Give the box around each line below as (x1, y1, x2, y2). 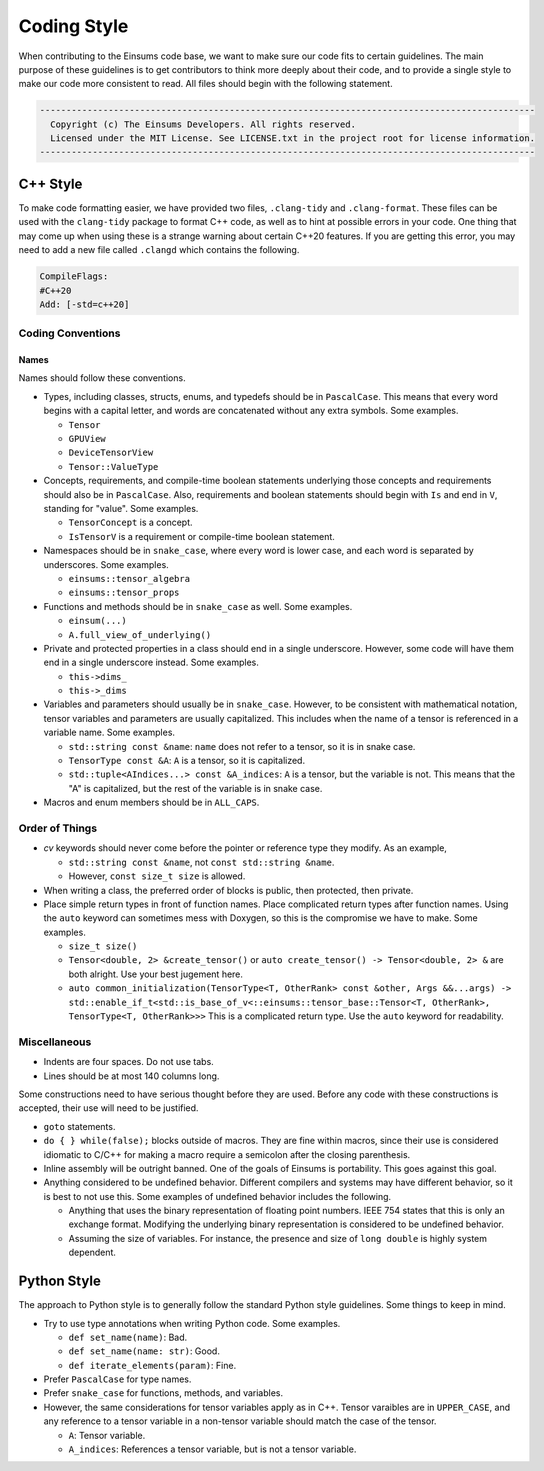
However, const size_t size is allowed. (68, 870, 246, 882)
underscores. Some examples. (43, 558, 169, 570)
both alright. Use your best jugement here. (68, 968, 244, 980)
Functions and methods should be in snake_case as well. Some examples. (43, 600, 353, 612)
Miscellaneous (18, 1035, 92, 1049)
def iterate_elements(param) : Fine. (68, 1359, 237, 1371)
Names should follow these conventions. (18, 372, 186, 384)
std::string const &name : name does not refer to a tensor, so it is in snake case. (68, 740, 416, 752)
